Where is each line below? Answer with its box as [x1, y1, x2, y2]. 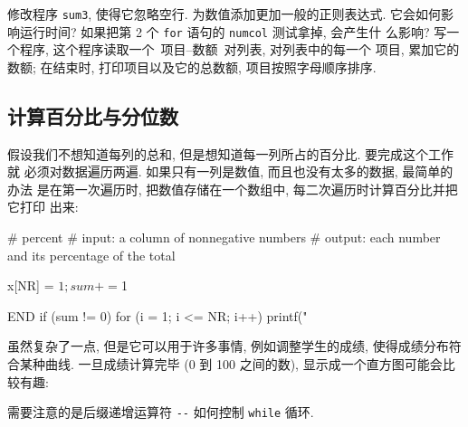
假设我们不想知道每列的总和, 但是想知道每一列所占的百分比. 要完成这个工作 [7, 144, 454, 163]
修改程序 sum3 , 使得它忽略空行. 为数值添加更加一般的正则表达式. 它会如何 [7, 5, 441, 23]
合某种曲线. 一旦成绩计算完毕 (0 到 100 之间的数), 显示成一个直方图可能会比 [7, 355, 455, 374]
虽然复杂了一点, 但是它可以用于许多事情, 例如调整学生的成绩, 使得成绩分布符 [7, 337, 462, 356]
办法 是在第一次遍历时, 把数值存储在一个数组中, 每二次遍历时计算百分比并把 [7, 179, 458, 198]
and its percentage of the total [7, 245, 176, 264]
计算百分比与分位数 [7, 101, 178, 129]
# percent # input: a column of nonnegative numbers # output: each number [7, 228, 441, 247]
